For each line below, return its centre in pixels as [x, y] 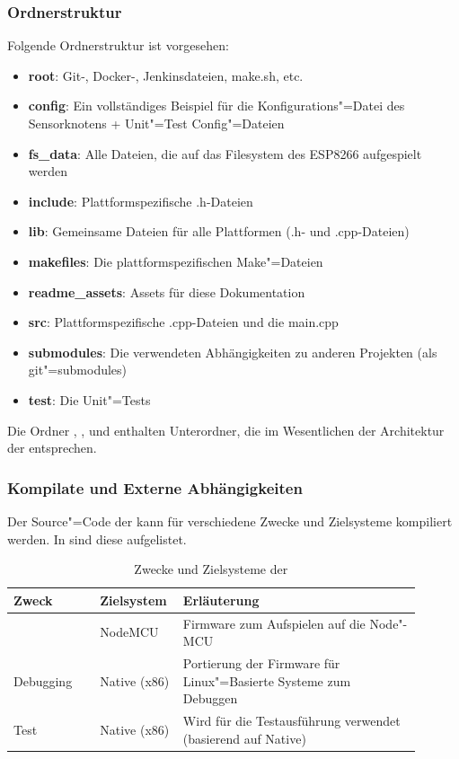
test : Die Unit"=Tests [89, 399]
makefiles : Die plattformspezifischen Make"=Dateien [176, 261]
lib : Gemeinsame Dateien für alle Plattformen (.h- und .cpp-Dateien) [219, 231]
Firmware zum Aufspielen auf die [274, 623]
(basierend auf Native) [244, 738]
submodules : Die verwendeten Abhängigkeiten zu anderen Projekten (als [233, 352]
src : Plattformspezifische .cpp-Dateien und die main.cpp [183, 322]
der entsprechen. [52, 448]
